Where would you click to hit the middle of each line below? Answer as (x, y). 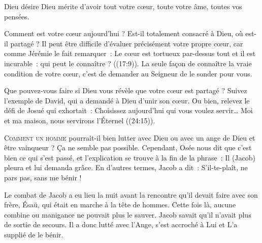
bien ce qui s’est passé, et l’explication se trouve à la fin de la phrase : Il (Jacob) (130, 157)
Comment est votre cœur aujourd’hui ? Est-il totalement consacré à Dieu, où (124, 33)
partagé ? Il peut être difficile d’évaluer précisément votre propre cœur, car (127, 43)
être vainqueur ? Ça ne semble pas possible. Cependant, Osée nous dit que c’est (128, 147)
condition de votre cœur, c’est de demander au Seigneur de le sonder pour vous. (128, 73)
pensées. (17, 16)
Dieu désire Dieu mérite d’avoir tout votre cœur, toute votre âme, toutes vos (123, 6)
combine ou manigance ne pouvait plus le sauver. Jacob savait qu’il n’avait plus (128, 214)
